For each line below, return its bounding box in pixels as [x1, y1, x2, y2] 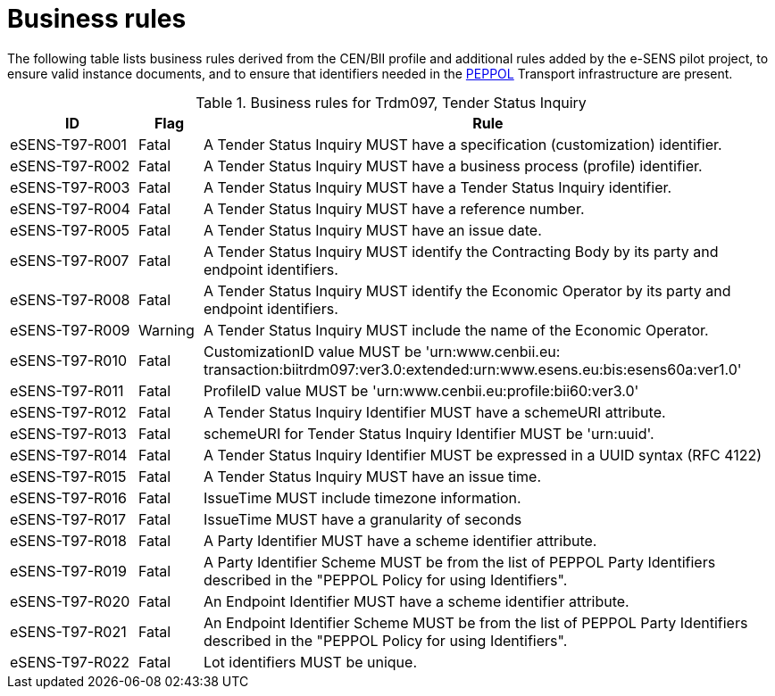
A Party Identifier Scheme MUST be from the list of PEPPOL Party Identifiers [203, 552, 716, 571]
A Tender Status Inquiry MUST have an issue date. [203, 220, 542, 239]
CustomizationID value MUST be [203, 342, 422, 360]
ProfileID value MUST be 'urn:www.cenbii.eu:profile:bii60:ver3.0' [203, 381, 639, 400]
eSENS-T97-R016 [10, 488, 127, 507]
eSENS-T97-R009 [10, 320, 130, 339]
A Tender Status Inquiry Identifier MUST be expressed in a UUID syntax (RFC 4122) [203, 445, 762, 464]
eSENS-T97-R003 [10, 178, 130, 196]
